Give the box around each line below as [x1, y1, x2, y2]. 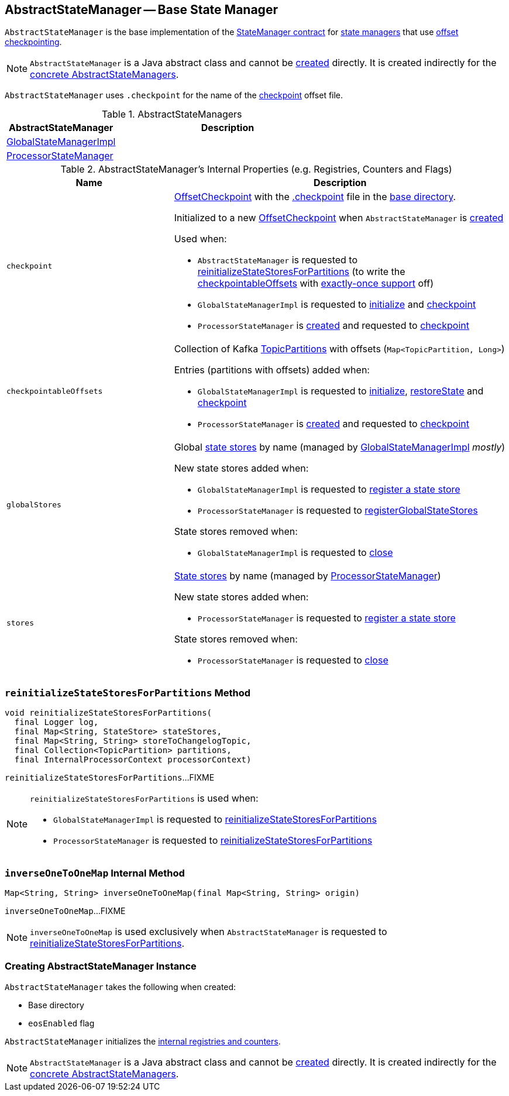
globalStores [6, 500, 61, 509]
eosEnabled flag [28, 1018, 95, 1028]
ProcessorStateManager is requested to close [197, 654, 388, 666]
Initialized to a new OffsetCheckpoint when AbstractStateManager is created [174, 212, 504, 224]
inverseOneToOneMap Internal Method [5, 867, 185, 879]
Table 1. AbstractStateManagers [101, 108, 242, 121]
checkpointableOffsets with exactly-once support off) [197, 277, 434, 290]
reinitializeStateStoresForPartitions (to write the [197, 266, 405, 278]
